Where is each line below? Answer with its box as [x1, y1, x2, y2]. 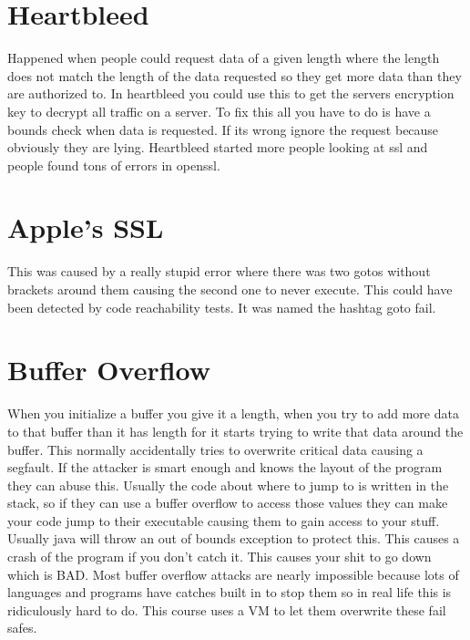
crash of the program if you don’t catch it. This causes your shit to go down [7, 547, 432, 566]
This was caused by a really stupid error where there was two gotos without [7, 262, 431, 281]
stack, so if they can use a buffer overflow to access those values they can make [7, 493, 448, 512]
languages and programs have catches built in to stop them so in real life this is [7, 583, 452, 602]
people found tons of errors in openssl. [7, 155, 220, 174]
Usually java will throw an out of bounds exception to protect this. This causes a [7, 529, 460, 548]
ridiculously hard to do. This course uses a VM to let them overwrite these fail [7, 600, 446, 619]
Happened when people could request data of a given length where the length [7, 48, 440, 67]
